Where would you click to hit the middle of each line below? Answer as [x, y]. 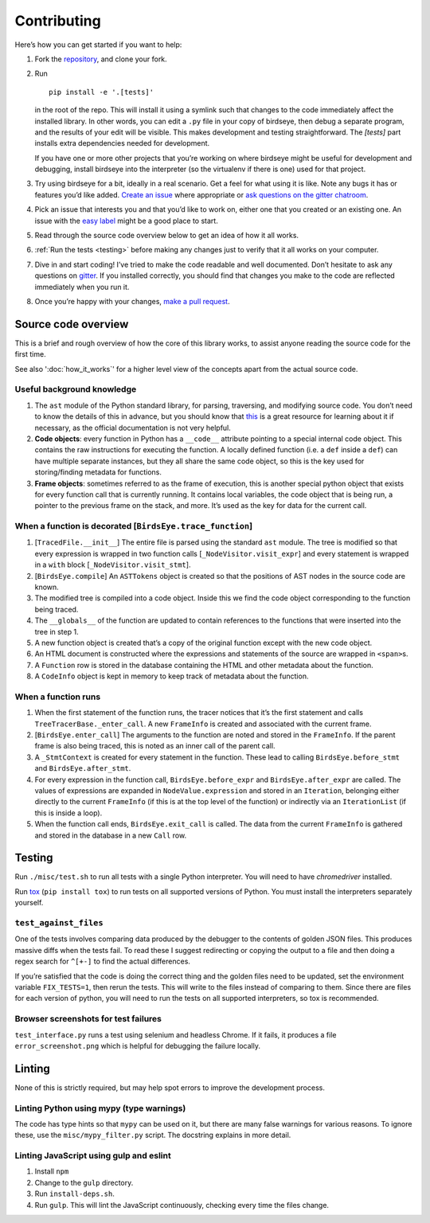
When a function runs [58, 697]
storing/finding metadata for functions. [98, 472]
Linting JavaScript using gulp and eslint [93, 1156]
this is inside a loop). [68, 813]
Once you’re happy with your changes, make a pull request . [132, 301]
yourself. [29, 903]
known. [47, 587]
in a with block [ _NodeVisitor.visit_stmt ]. [113, 565]
